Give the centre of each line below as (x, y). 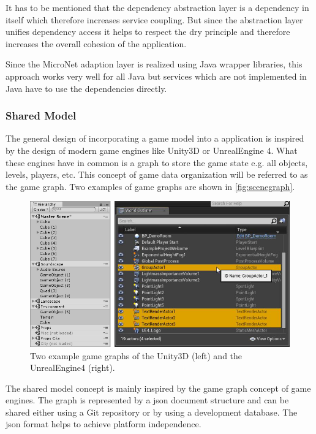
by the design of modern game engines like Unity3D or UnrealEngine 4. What (152, 150)
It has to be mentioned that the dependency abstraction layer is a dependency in (157, 7)
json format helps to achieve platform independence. (103, 424)
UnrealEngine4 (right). (73, 367)
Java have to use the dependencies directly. (86, 88)
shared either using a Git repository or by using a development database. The (152, 412)
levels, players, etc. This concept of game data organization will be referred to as (157, 174)
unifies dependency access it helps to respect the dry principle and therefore (148, 32)
